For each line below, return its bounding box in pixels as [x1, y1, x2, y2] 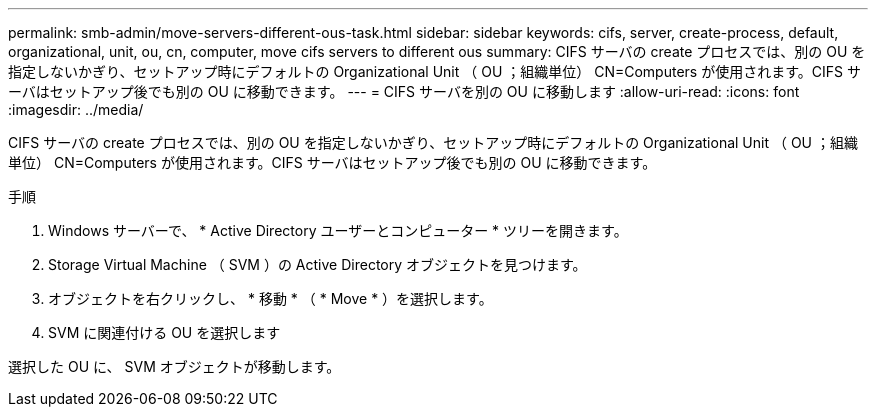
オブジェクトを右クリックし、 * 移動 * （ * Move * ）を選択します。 [48, 290, 493, 307]
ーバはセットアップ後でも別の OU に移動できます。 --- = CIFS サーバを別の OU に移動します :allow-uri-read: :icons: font [8, 83, 800, 100]
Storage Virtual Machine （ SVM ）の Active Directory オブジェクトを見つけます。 [48, 256, 587, 273]
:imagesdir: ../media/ [8, 101, 144, 118]
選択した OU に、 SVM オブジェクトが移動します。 [8, 358, 341, 375]
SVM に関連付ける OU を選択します [48, 324, 281, 341]
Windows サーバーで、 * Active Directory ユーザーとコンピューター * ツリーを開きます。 [48, 222, 628, 239]
